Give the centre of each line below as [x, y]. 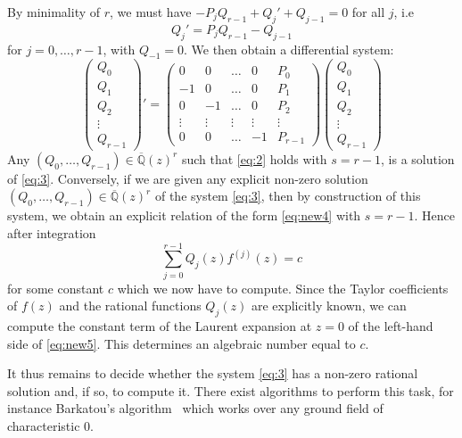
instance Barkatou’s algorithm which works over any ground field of [195, 408]
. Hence [434, 215]
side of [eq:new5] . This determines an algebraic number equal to [181, 343]
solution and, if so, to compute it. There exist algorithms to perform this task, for [231, 390]
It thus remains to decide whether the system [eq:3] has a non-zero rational [213, 373]
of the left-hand [391, 326]
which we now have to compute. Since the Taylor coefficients [283, 288]
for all [368, 12]
